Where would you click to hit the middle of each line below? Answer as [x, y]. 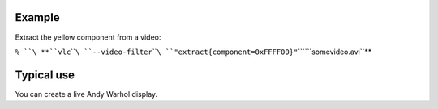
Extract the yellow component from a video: [88, 37]
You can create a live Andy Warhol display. [86, 94]
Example [37, 17]
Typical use [45, 75]
